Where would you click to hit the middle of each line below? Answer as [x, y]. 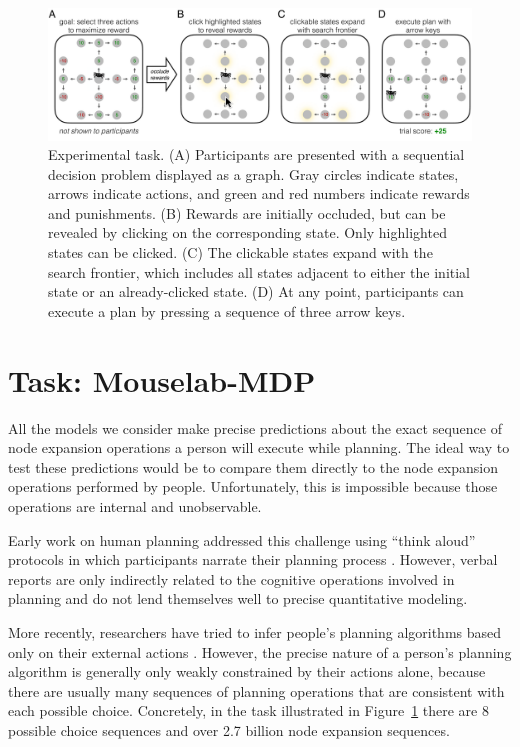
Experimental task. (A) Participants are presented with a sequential [256, 154]
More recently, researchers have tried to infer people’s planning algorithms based [255, 631]
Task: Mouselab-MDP [162, 379]
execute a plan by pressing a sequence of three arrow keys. [227, 310]
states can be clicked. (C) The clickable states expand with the [240, 252]
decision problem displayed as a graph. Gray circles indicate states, [253, 173]
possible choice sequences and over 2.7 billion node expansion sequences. [229, 729]
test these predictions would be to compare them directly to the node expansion [253, 466]
